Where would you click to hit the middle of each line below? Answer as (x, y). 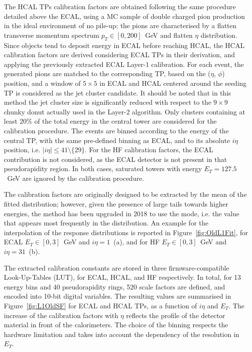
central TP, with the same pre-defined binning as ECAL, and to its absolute (117, 140)
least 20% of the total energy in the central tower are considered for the (110, 121)
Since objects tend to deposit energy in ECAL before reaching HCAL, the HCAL (124, 45)
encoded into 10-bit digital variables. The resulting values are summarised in (118, 296)
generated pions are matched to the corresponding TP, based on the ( (107, 73)
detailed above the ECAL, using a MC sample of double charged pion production (125, 16)
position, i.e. (22, 150)
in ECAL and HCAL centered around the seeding (173, 83)
